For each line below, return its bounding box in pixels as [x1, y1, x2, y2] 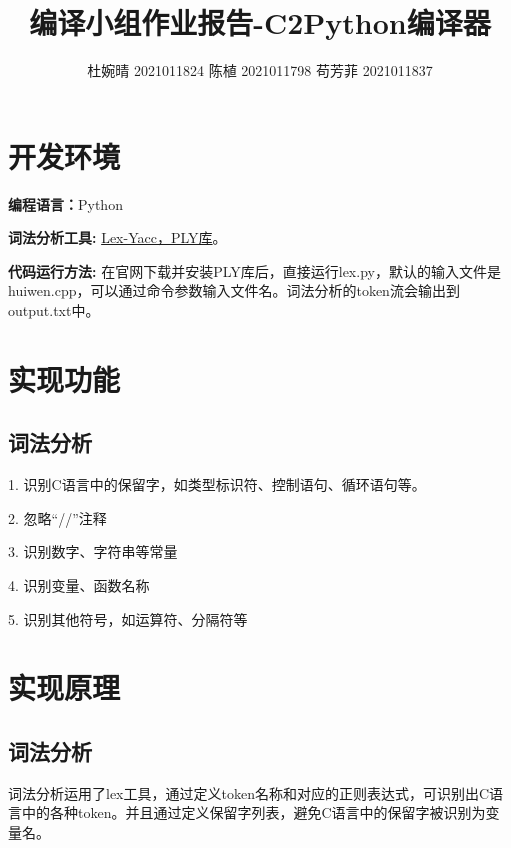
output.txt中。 [8, 300, 100, 321]
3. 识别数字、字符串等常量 [8, 541, 178, 562]
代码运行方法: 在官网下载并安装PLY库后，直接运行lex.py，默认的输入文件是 [8, 260, 501, 281]
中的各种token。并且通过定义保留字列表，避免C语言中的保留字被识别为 [21, 802, 486, 823]
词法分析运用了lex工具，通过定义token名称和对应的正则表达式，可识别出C [8, 782, 490, 803]
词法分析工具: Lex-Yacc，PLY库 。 [8, 227, 227, 248]
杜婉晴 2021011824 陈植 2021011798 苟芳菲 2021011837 [87, 60, 433, 81]
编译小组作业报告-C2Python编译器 [29, 2, 491, 43]
